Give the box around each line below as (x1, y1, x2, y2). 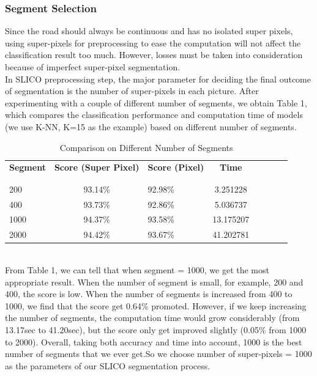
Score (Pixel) (147, 161, 204, 174)
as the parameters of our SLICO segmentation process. (5, 359, 211, 372)
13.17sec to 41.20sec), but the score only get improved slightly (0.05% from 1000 (5, 323, 307, 336)
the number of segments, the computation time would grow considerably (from (5, 311, 300, 324)
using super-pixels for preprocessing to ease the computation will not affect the (5, 36, 301, 49)
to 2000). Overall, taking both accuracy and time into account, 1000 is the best (5, 335, 302, 348)
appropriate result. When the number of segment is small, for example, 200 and (5, 275, 304, 288)
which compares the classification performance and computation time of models (5, 108, 303, 121)
